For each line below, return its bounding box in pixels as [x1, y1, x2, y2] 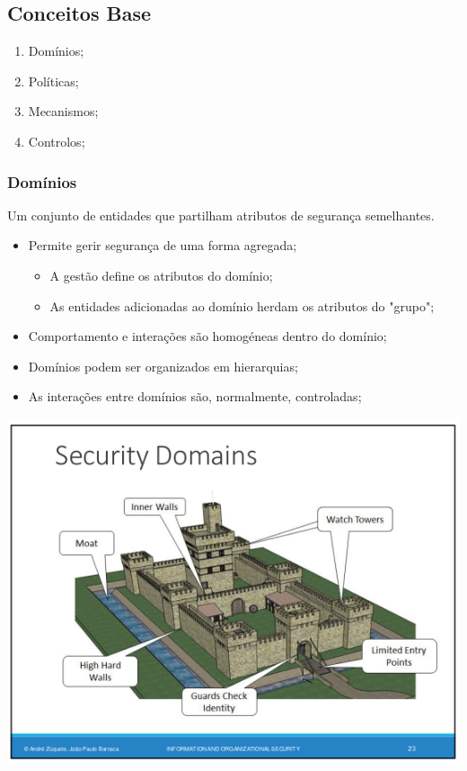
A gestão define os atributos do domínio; [49, 265, 273, 284]
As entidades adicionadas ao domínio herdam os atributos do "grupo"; [49, 296, 435, 315]
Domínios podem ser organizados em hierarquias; [28, 356, 298, 375]
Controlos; [28, 131, 85, 150]
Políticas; [28, 71, 79, 90]
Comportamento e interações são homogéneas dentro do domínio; [28, 327, 387, 345]
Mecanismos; [28, 102, 99, 121]
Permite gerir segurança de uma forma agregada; [28, 236, 297, 255]
